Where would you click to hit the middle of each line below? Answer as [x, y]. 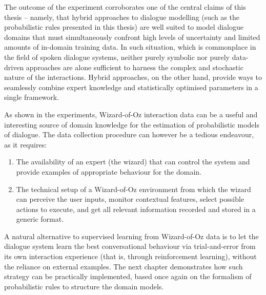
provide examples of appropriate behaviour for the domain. [109, 171]
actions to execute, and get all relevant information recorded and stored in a [136, 209]
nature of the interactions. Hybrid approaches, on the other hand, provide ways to [133, 77]
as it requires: [26, 144]
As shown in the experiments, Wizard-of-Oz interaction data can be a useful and [131, 114]
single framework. [32, 97]
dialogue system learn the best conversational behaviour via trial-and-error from [130, 246]
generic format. [40, 219]
